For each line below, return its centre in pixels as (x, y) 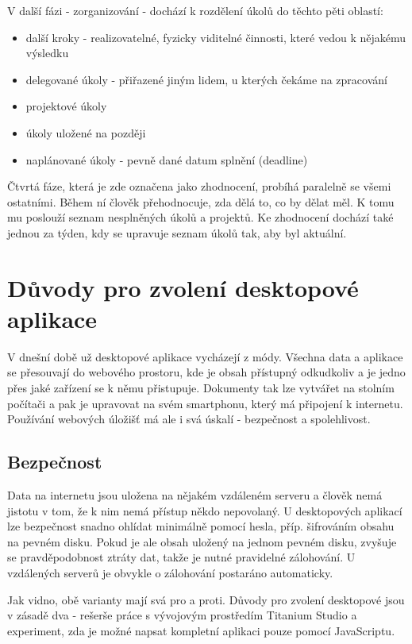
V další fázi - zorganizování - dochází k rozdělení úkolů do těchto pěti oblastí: (195, 10)
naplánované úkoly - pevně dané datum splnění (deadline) (167, 159)
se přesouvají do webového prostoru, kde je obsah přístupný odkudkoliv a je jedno (206, 372)
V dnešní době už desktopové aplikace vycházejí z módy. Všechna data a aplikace (205, 356)
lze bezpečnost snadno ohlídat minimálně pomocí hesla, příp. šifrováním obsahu (201, 526)
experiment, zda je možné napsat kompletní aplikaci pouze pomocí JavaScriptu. (201, 630)
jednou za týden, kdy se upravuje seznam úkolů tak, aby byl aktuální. (177, 232)
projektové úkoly (66, 106)
